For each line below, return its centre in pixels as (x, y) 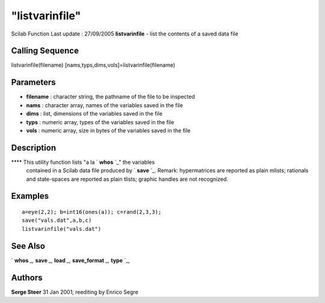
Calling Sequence (45, 51)
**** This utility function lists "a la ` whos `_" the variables (83, 162)
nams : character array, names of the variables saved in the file (105, 105)
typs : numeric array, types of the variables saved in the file (100, 122)
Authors (27, 277)
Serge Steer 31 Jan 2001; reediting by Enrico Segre (75, 292)
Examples (30, 196)
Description (34, 148)
